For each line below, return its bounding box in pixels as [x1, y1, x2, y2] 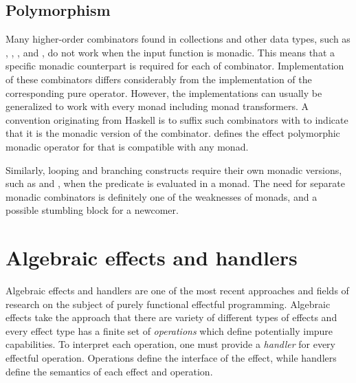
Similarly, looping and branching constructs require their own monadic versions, [5, 162, 342, 177]
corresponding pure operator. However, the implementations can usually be [5, 85, 322, 100]
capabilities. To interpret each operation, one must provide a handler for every [5, 337, 335, 351]
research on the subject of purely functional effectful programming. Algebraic [5, 296, 331, 311]
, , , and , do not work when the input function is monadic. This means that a [5, 45, 335, 59]
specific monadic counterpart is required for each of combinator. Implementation [5, 58, 344, 73]
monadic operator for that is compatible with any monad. [5, 139, 249, 153]
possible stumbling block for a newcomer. [5, 203, 179, 217]
